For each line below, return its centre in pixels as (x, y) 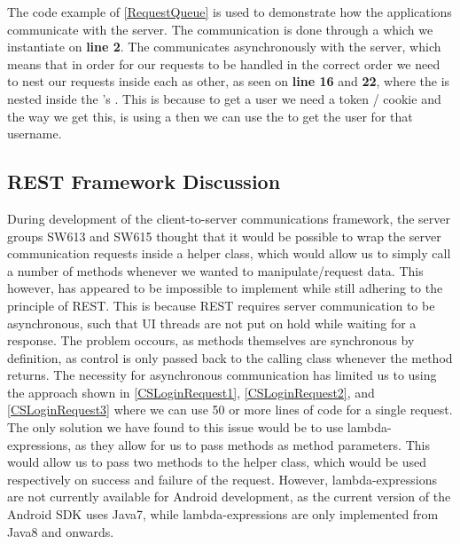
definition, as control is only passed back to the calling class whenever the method (230, 357)
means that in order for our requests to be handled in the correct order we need (224, 63)
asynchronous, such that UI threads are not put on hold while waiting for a (212, 323)
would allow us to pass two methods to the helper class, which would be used (217, 462)
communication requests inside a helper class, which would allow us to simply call (229, 253)
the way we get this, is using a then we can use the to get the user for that (210, 116)
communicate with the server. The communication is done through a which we (220, 29)
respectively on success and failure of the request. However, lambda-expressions (222, 479)
